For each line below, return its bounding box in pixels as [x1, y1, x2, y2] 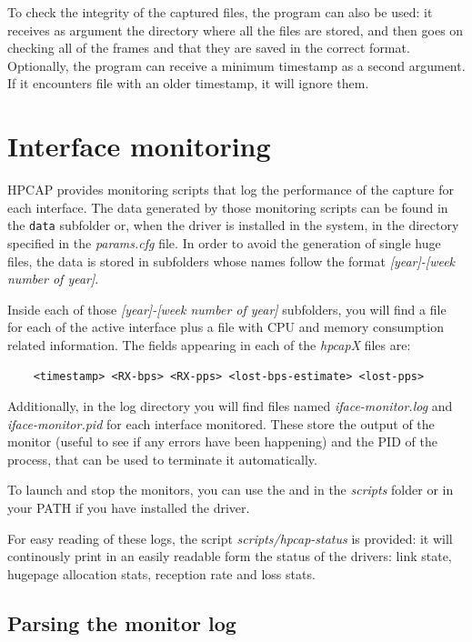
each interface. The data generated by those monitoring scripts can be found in [7, 197, 448, 216]
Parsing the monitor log [7, 608, 236, 637]
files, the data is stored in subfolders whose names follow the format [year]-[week [7, 251, 456, 270]
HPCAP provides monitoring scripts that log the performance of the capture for [7, 180, 454, 199]
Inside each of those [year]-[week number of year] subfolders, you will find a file [7, 299, 447, 318]
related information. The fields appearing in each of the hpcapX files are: [7, 335, 411, 354]
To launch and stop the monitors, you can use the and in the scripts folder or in [7, 480, 454, 499]
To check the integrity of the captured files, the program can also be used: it [7, 3, 433, 21]
